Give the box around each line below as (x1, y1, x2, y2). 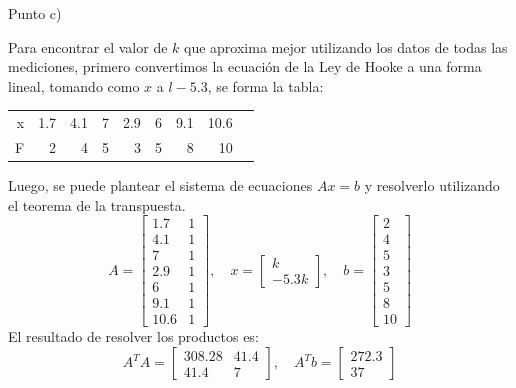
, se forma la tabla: (207, 75, 324, 96)
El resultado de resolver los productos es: (8, 326, 259, 347)
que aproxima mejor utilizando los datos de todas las (184, 36, 508, 57)
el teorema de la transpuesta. (8, 194, 186, 215)
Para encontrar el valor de (8, 36, 168, 57)
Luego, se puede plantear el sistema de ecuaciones (8, 175, 313, 196)
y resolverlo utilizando (364, 175, 500, 196)
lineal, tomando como (8, 75, 140, 96)
